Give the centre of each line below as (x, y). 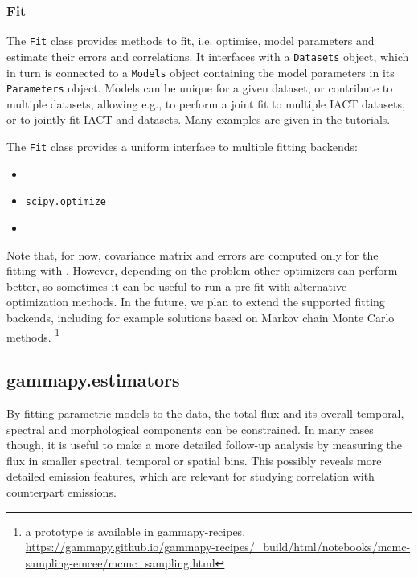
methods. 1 (33, 335)
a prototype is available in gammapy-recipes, (135, 531)
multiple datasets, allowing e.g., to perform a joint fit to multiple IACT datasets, (206, 103)
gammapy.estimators (93, 380)
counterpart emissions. (61, 491)
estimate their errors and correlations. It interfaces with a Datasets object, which (208, 56)
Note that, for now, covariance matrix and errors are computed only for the (193, 254)
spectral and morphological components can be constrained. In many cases (190, 429)
